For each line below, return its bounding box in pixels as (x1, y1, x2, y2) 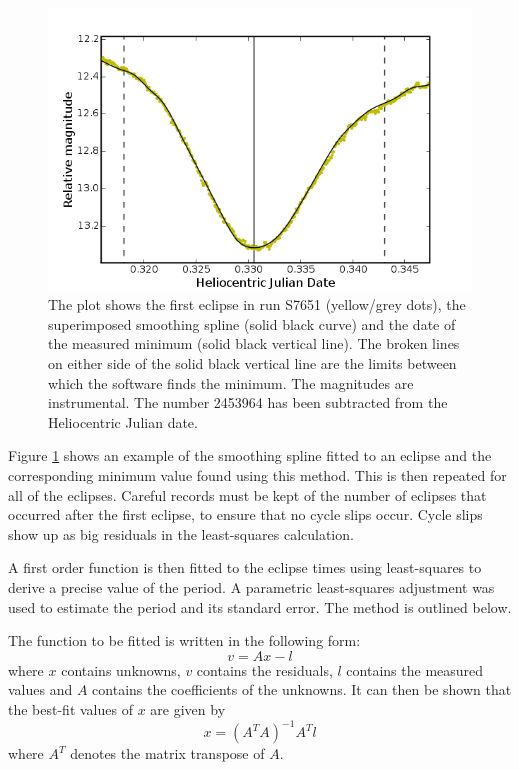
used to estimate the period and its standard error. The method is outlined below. (8, 596, 512, 617)
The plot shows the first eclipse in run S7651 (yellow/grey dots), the (48, 294, 466, 315)
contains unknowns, (61, 659, 181, 680)
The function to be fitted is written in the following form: (8, 630, 361, 651)
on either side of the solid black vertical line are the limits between (48, 353, 457, 374)
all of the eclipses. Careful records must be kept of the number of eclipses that (8, 484, 487, 505)
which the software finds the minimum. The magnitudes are (48, 372, 414, 393)
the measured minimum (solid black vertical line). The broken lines (48, 333, 460, 354)
